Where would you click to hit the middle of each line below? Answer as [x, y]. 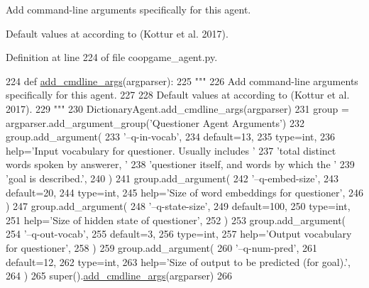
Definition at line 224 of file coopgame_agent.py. [112, 57]
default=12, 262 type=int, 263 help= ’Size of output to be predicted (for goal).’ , [178, 261]
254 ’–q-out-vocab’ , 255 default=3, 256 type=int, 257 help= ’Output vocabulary [179, 234]
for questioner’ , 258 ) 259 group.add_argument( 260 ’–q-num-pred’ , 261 [162, 247]
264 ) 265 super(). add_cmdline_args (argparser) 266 [119, 276]
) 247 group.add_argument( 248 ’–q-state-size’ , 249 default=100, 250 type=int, [178, 206]
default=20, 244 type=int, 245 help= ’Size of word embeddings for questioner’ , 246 [184, 192]
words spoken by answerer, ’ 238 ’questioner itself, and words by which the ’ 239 [180, 164]
